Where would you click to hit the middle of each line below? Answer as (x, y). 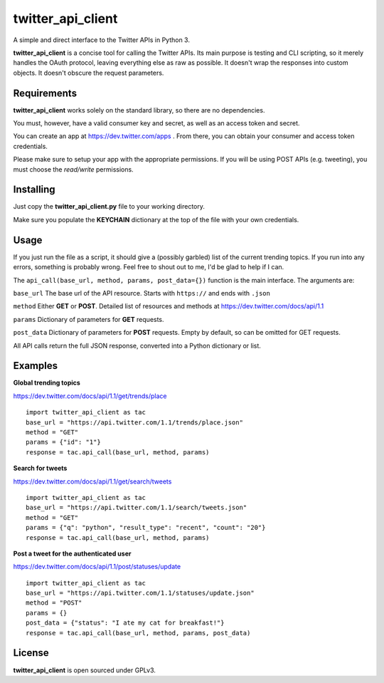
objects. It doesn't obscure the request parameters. (89, 73)
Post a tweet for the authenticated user (72, 553)
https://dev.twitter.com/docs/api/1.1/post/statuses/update (97, 567)
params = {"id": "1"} (63, 442)
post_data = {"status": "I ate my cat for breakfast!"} (125, 623)
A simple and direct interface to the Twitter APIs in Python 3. (101, 40)
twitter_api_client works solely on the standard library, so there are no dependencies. (139, 110)
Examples (36, 366)
